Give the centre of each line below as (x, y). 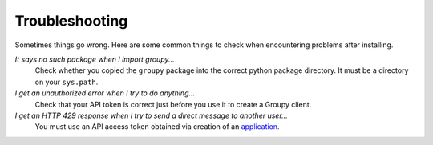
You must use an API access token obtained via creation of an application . (157, 127)
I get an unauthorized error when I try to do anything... (105, 93)
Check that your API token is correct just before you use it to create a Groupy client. (173, 104)
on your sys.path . (67, 82)
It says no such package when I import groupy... (95, 59)
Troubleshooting (71, 21)
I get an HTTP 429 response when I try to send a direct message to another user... (151, 115)
